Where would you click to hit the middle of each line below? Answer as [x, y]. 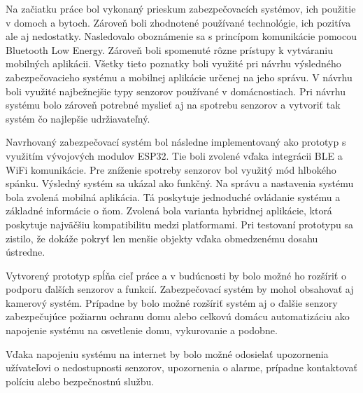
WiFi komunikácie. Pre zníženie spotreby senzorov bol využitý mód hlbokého [171, 169]
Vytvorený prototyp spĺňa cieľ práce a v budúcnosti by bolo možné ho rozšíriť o [176, 275]
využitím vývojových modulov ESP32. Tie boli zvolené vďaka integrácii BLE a [174, 155]
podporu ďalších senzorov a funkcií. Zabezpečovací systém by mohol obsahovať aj [180, 289]
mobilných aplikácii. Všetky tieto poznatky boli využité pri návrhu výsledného [173, 63]
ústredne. [26, 252]
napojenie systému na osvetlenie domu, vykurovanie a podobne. [142, 330]
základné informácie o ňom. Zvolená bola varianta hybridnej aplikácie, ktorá [169, 211]
